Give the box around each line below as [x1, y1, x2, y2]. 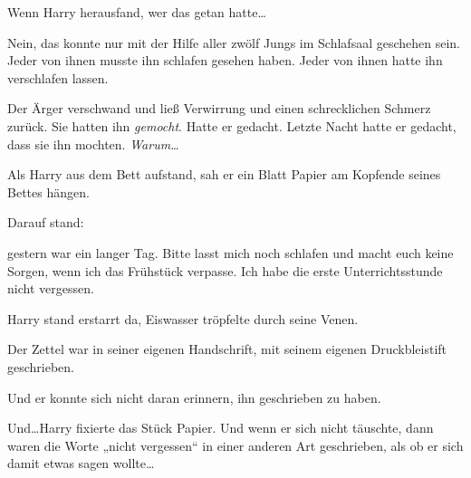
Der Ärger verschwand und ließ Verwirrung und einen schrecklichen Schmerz [7, 99, 431, 118]
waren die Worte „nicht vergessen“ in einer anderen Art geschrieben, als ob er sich [7, 435, 464, 454]
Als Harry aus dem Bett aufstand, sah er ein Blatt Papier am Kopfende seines [7, 165, 441, 184]
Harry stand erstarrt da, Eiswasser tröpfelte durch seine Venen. [7, 309, 359, 328]
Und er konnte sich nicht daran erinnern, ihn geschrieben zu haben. [7, 387, 381, 406]
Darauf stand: [7, 213, 84, 232]
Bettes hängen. [7, 182, 90, 201]
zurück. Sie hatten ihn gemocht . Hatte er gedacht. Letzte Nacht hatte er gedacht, [7, 116, 457, 135]
